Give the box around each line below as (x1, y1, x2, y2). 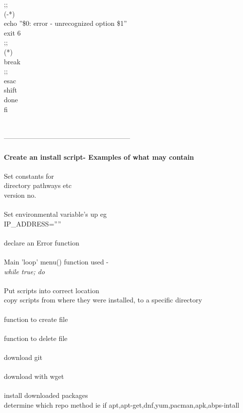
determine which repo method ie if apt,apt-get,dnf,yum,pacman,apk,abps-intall (4, 399, 240, 410)
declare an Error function (4, 237, 79, 247)
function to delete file (4, 333, 68, 343)
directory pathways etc (4, 180, 72, 190)
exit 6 (4, 27, 21, 38)
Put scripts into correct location (4, 285, 99, 295)
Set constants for (4, 170, 54, 181)
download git (4, 352, 42, 362)
